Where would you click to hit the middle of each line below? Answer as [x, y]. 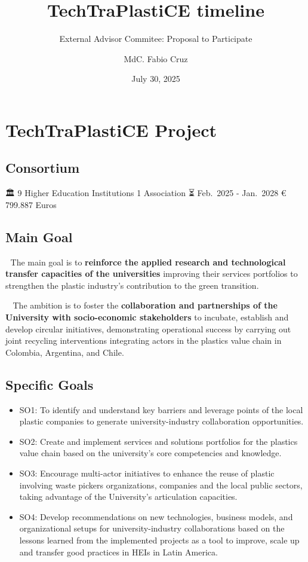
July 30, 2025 [156, 79]
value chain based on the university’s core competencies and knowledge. [150, 453]
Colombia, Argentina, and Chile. [65, 352]
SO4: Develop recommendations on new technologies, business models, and [156, 516]
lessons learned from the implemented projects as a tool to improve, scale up [159, 540]
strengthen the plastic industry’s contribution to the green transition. [132, 285]
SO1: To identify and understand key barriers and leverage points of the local [161, 409]
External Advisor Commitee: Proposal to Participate [156, 39]
